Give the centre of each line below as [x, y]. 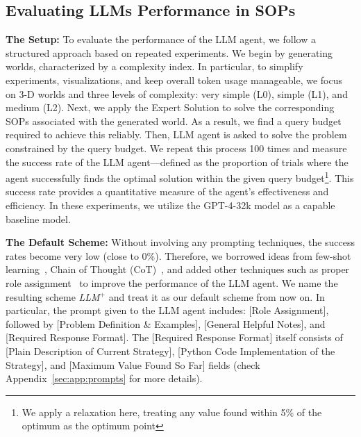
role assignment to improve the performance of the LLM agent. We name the [172, 282]
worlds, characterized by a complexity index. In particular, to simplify [154, 66]
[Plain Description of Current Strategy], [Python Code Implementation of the [170, 351]
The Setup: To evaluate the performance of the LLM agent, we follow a [161, 39]
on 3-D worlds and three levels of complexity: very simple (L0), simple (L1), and [177, 93]
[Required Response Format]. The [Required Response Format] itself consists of [174, 337]
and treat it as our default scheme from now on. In [217, 296]
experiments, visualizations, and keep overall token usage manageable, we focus [174, 80]
